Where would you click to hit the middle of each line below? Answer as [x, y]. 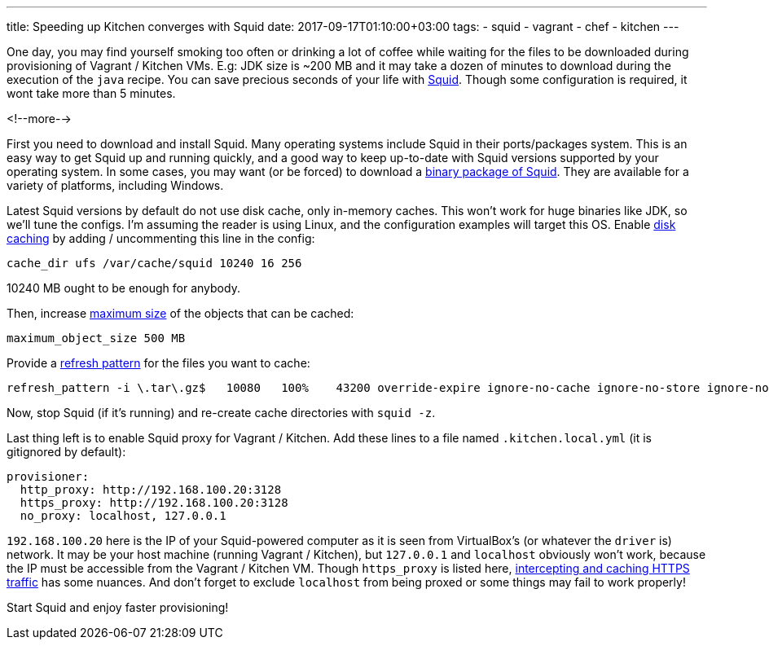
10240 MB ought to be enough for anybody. [123, 288]
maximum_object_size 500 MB [96, 338]
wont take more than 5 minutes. [91, 93]
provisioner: [48, 477]
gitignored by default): [66, 452]
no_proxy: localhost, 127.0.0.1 [123, 516]
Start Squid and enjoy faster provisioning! [118, 607]
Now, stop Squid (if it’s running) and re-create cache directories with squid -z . [221, 413]
